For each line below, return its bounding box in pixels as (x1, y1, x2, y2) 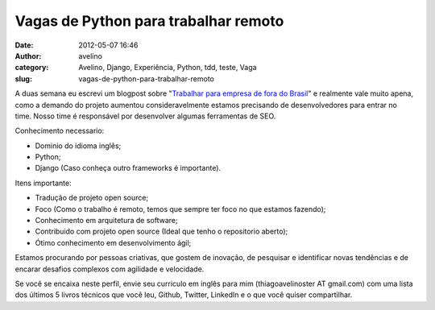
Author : (14, 51, 42, 60)
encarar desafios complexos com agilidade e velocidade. (14, 264, 205, 274)
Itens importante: (14, 178, 72, 188)
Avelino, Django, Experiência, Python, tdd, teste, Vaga (78, 63, 257, 72)
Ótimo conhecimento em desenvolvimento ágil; (35, 238, 192, 247)
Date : (14, 40, 34, 50)
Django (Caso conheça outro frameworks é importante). (35, 163, 222, 173)
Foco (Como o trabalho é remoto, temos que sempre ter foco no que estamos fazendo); (35, 204, 326, 213)
